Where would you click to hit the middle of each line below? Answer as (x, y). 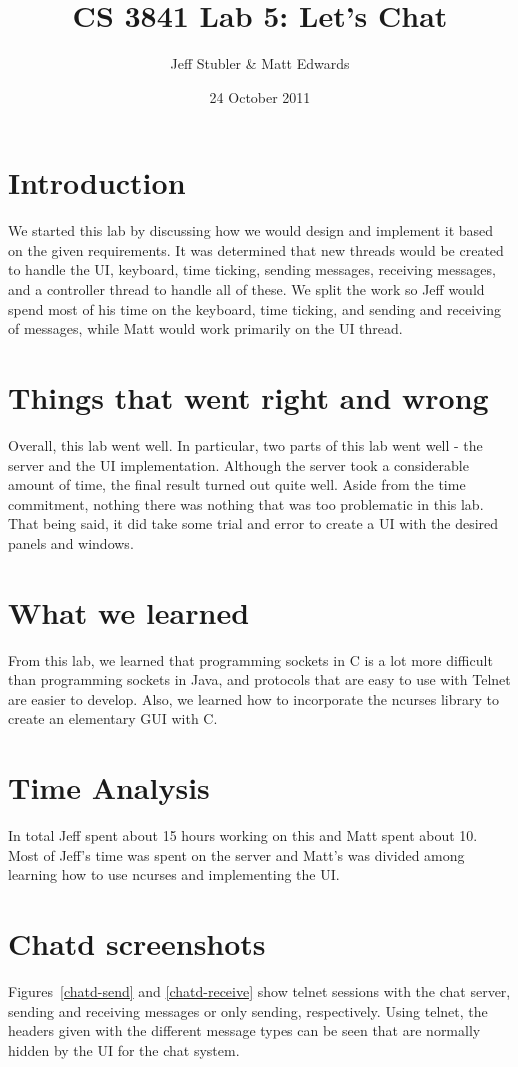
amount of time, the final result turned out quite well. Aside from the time (237, 484)
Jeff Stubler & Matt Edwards (260, 63)
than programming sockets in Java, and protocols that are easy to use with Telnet (259, 679)
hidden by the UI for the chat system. (124, 1049)
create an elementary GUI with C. (113, 718)
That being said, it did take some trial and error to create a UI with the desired (253, 523)
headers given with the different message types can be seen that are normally (244, 1030)
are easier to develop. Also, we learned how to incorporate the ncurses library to (253, 698)
